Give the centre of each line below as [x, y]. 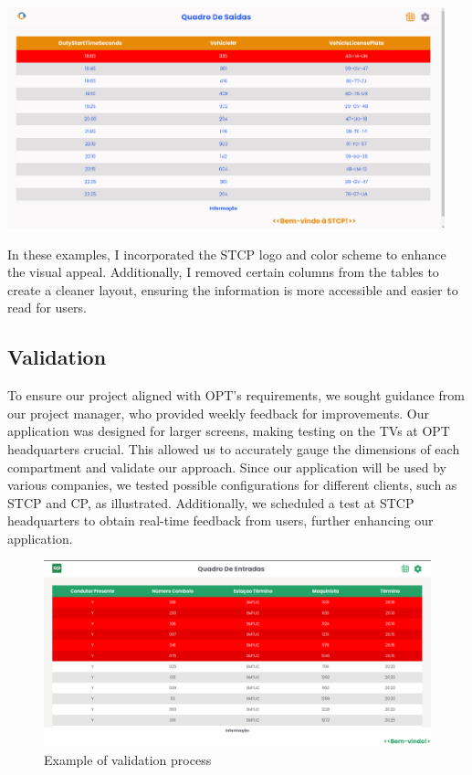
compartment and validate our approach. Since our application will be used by [227, 467]
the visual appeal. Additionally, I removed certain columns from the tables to [223, 272]
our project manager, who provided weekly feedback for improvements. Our [218, 413]
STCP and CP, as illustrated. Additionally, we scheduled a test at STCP [211, 502]
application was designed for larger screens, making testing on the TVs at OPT [229, 431]
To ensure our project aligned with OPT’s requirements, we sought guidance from [236, 395]
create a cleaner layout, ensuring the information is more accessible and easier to [233, 289]
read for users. [47, 308]
